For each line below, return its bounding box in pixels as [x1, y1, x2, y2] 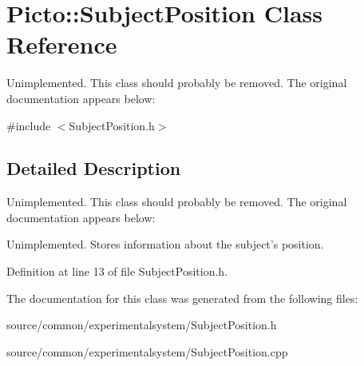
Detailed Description [6, 156, 181, 181]
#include [6, 117, 51, 133]
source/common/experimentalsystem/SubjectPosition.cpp [6, 343, 288, 360]
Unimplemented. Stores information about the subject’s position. [6, 236, 324, 253]
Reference [6, 28, 117, 61]
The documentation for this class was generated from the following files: [6, 289, 358, 306]
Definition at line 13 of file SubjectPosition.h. [6, 263, 228, 280]
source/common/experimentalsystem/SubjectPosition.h [6, 316, 277, 333]
